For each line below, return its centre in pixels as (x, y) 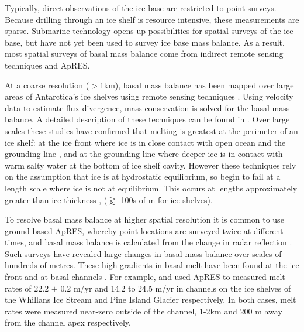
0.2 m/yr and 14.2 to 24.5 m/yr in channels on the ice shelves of (176, 288)
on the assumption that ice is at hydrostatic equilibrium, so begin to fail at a (143, 177)
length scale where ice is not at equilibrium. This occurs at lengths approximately (151, 188)
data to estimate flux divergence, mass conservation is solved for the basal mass (147, 107)
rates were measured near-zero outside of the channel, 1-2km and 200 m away (144, 311)
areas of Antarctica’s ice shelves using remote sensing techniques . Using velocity (149, 96)
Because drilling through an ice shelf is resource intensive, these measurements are (152, 19)
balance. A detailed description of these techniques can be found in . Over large (147, 119)
